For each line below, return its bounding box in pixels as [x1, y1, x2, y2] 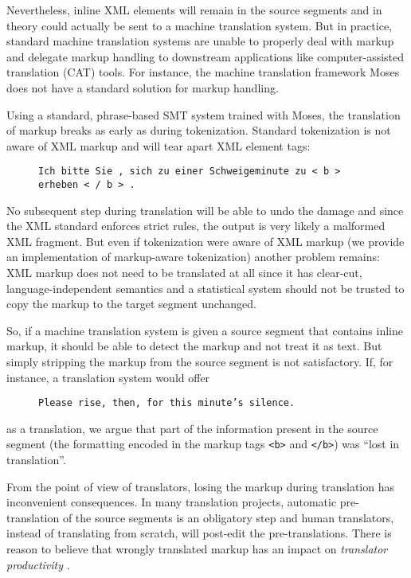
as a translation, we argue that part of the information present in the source [6, 420, 378, 436]
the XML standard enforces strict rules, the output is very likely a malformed [6, 217, 386, 234]
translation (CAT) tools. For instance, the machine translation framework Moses [6, 64, 400, 80]
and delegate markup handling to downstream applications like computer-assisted [6, 48, 405, 64]
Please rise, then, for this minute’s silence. [38, 397, 296, 409]
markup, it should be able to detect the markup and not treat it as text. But [6, 338, 382, 354]
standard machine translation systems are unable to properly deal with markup [6, 33, 394, 49]
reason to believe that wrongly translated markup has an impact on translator [6, 541, 388, 557]
